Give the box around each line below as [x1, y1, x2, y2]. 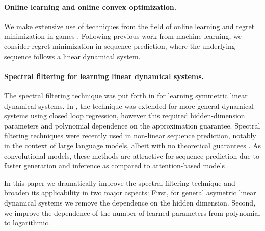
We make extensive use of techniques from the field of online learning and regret [4, 20, 255, 31]
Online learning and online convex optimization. [4, 1, 177, 12]
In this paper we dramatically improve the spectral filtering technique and [4, 177, 235, 188]
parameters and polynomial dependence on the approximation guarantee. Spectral [4, 120, 260, 131]
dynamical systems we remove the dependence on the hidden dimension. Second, [4, 197, 256, 208]
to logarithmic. [4, 217, 50, 228]
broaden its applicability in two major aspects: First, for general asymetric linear [4, 187, 256, 198]
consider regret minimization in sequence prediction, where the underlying [4, 40, 235, 51]
